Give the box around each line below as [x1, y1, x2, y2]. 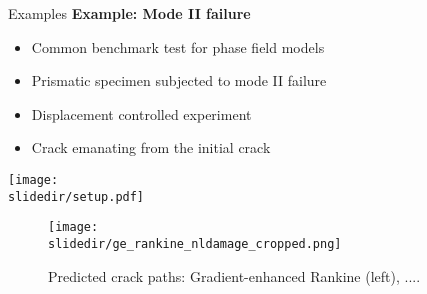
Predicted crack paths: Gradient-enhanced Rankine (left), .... [48, 265, 421, 286]
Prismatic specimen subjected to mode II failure [31, 70, 327, 91]
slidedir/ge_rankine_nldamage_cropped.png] [48, 236, 342, 251]
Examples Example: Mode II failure [8, 3, 251, 23]
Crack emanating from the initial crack [31, 137, 271, 158]
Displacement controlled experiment [31, 103, 252, 124]
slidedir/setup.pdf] [8, 189, 145, 204]
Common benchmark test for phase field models [31, 36, 325, 57]
